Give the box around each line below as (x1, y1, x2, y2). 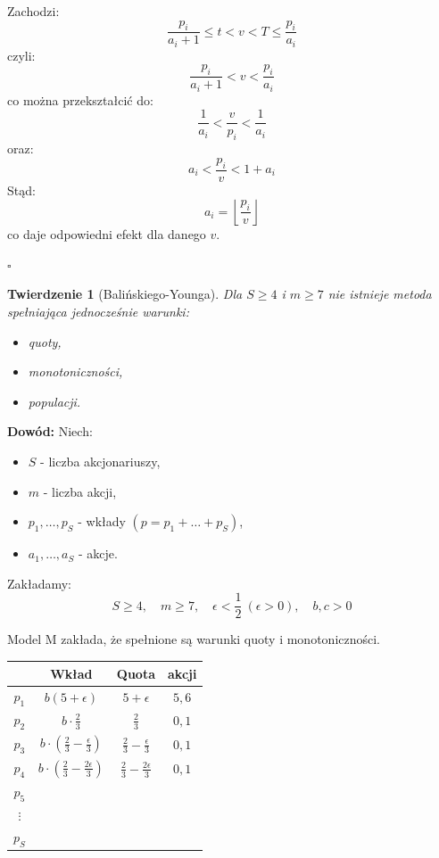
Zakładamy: (7, 573, 71, 592)
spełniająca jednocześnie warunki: (7, 302, 189, 320)
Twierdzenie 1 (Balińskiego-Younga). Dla (7, 285, 243, 303)
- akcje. (78, 544, 118, 563)
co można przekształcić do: (7, 90, 153, 109)
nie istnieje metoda (327, 285, 432, 303)
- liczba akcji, (43, 482, 117, 500)
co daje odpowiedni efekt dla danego (7, 225, 206, 243)
